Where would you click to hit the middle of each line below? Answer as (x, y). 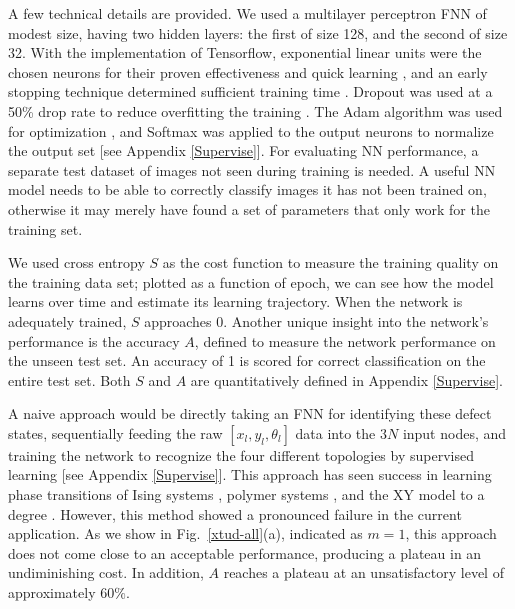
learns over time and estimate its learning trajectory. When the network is (235, 301)
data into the (335, 432)
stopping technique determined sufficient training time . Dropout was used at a (250, 91)
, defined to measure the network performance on (345, 340)
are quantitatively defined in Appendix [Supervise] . (346, 379)
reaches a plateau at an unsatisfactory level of (363, 572)
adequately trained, (67, 320)
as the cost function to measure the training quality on (330, 262)
